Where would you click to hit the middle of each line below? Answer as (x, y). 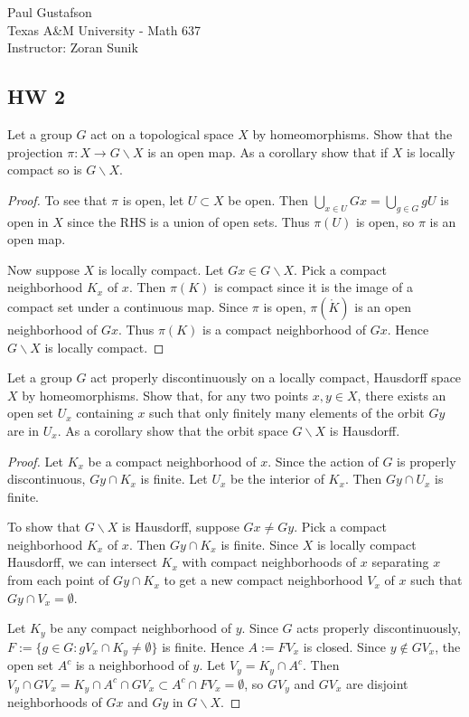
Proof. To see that (57, 199)
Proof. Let (35, 461)
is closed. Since (344, 646)
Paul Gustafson (50, 12)
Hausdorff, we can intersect (82, 562)
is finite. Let (174, 479)
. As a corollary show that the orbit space (173, 430)
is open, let (153, 199)
